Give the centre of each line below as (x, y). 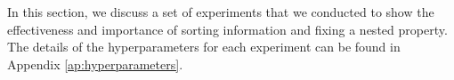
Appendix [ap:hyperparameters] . (95, 64)
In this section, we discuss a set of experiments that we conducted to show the (221, 12)
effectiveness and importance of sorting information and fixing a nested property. (227, 29)
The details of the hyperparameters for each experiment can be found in (204, 47)
